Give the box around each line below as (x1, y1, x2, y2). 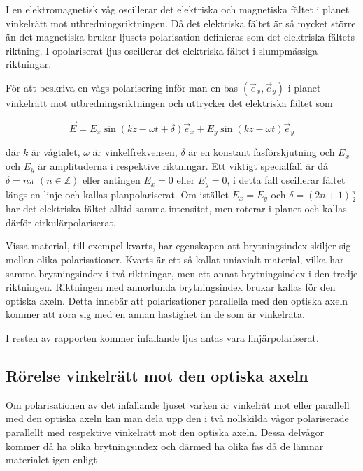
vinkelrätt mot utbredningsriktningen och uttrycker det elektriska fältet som (6, 95, 333, 110)
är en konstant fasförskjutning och (188, 145, 335, 159)
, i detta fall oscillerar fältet (227, 173, 346, 187)
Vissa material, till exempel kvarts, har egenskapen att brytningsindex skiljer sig (6, 238, 351, 253)
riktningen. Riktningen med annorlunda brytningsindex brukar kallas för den (6, 280, 336, 294)
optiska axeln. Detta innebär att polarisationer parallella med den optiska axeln (6, 293, 348, 307)
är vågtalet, (31, 145, 80, 159)
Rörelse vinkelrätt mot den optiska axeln (6, 364, 308, 386)
